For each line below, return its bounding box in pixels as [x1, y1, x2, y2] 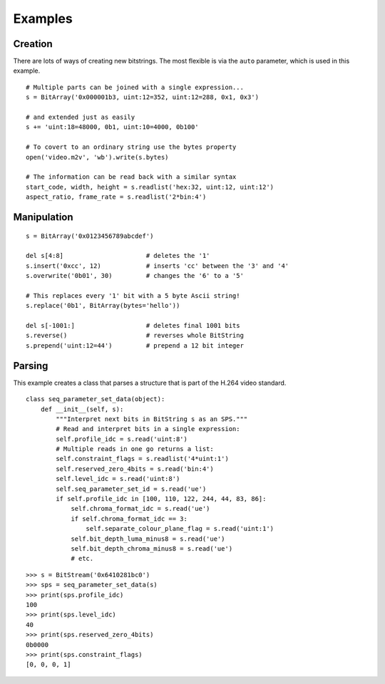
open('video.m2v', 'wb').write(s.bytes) [26, 153, 169, 161]
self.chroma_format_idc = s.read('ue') [71, 504, 210, 513]
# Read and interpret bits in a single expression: [56, 425, 240, 433]
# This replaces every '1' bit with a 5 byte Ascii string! [26, 291, 240, 299]
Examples [13, 11, 73, 26]
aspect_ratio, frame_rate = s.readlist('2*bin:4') [26, 193, 207, 201]
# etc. [71, 554, 94, 563]
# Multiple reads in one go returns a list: [56, 445, 214, 453]
